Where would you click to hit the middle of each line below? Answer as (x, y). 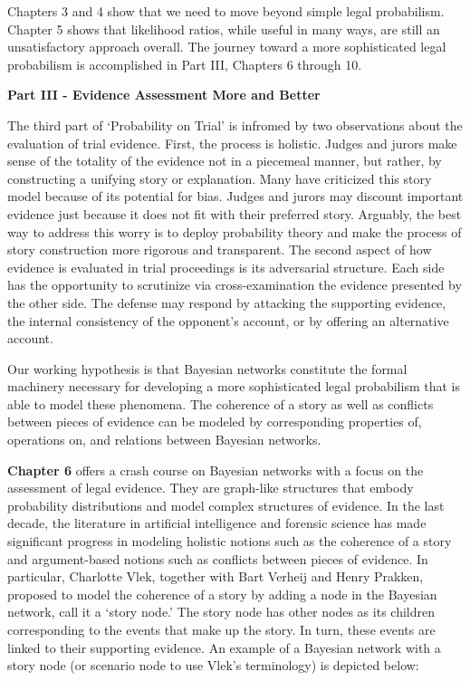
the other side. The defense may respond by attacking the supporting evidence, (227, 302)
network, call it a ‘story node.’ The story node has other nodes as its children (221, 612)
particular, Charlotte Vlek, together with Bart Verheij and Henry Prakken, (216, 576)
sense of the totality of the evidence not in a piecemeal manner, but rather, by (225, 161)
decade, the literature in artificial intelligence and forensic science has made (217, 523)
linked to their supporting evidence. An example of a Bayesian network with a (224, 647)
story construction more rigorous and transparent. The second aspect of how (220, 249)
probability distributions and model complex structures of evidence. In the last (226, 505)
